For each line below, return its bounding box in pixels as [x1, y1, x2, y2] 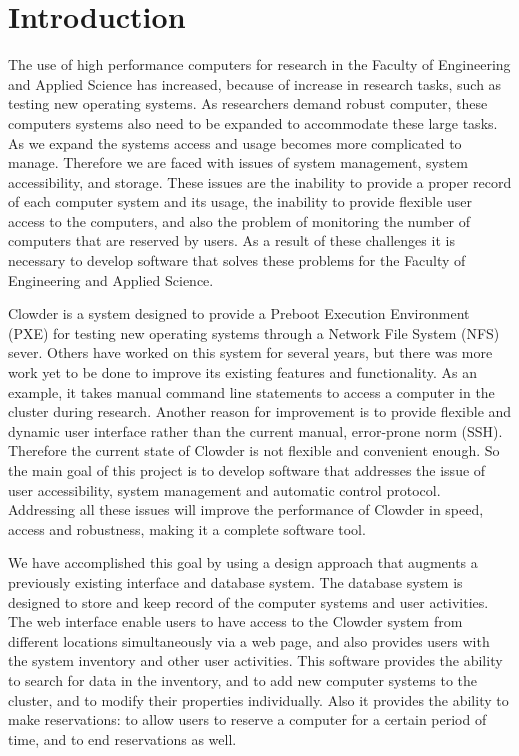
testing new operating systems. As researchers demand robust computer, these [8, 93, 488, 114]
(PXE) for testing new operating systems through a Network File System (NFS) [8, 322, 500, 343]
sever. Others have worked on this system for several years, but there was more [8, 342, 493, 363]
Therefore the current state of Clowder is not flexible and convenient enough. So [8, 440, 500, 461]
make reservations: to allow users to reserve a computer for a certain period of [8, 709, 487, 730]
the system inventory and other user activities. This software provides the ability [8, 650, 503, 671]
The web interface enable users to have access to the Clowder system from [8, 611, 463, 632]
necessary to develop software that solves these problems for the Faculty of [8, 250, 466, 271]
